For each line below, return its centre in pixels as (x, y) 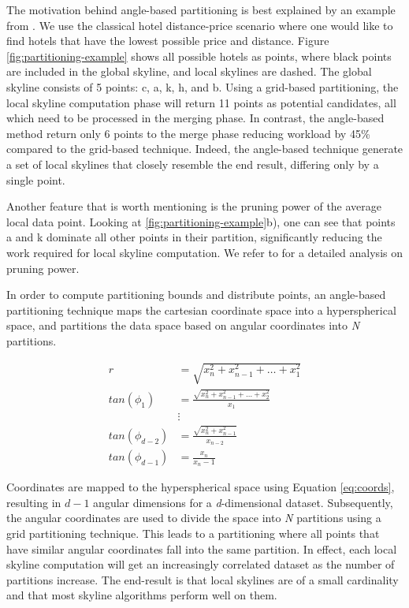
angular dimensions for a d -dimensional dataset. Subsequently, (243, 502)
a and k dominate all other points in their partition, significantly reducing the (194, 237)
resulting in (34, 502)
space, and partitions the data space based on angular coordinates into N (183, 325)
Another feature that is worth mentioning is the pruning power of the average (194, 206)
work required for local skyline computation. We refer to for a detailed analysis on (204, 252)
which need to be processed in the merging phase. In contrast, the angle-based (195, 118)
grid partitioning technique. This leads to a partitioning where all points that (193, 533)
